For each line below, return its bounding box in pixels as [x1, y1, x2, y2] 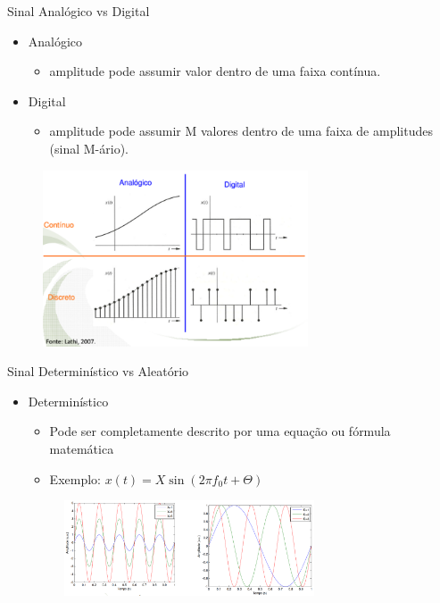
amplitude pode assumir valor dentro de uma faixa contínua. [49, 62, 381, 80]
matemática [49, 439, 114, 457]
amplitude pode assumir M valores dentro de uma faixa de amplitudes [49, 121, 433, 140]
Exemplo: [49, 469, 101, 488]
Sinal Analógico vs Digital [7, 2, 150, 20]
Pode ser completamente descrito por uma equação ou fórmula [49, 422, 391, 440]
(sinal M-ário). [49, 138, 129, 157]
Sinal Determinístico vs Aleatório [7, 362, 189, 381]
